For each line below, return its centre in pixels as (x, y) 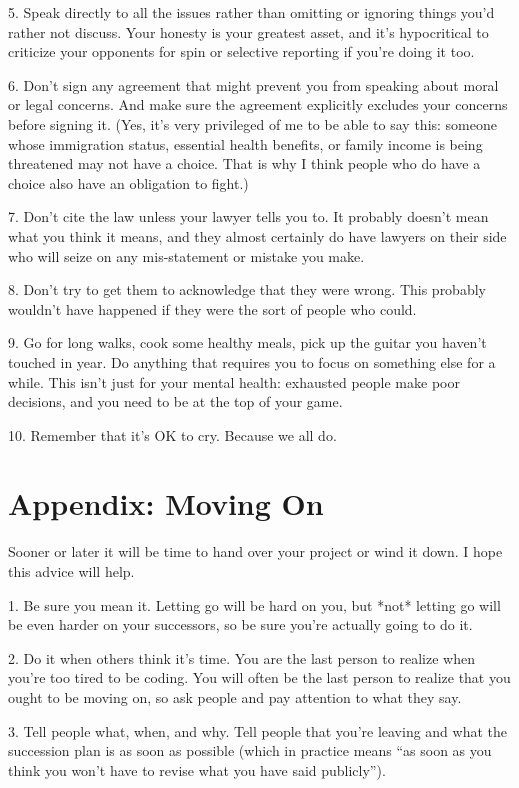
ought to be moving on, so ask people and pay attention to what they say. (235, 696)
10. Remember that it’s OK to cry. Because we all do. (172, 434)
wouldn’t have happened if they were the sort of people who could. (212, 308)
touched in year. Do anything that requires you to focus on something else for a (252, 361)
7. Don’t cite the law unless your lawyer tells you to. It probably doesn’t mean (248, 216)
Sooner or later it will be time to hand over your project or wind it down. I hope (255, 551)
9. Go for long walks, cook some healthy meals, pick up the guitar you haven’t (247, 342)
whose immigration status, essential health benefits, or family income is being (245, 143)
